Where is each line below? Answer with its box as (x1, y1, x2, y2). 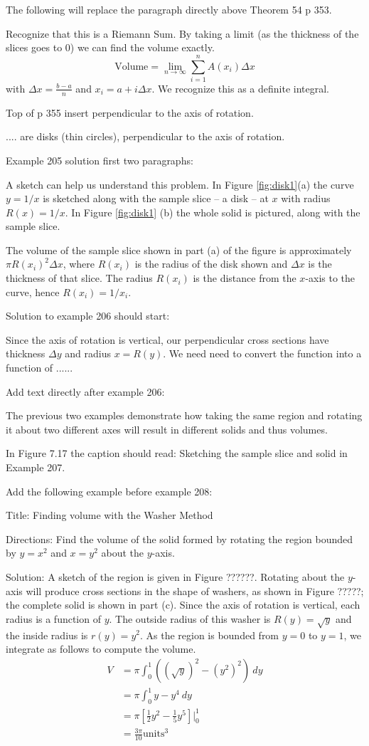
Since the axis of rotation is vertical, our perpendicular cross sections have (6, 332, 329, 347)
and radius (65, 346, 111, 361)
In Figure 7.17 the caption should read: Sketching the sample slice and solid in (6, 446, 348, 461)
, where (63, 256, 95, 271)
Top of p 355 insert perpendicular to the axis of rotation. (6, 105, 254, 120)
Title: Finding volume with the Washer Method (6, 508, 213, 522)
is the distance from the (193, 270, 296, 285)
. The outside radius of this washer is (109, 611, 271, 626)
